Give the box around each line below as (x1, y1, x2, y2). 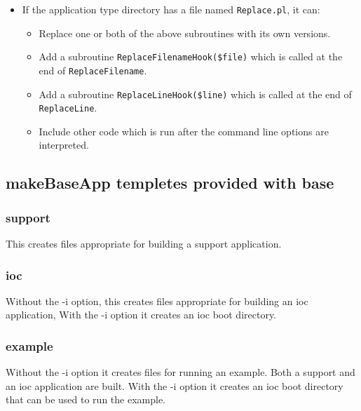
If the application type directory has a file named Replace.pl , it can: (22, 2, 320, 16)
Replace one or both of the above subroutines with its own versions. (39, 25, 331, 40)
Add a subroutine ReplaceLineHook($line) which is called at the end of (39, 86, 352, 101)
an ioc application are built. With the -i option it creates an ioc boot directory (6, 378, 343, 393)
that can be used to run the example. (6, 392, 166, 407)
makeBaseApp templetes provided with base (6, 172, 334, 194)
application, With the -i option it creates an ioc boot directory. (6, 307, 277, 322)
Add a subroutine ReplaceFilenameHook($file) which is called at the (39, 49, 343, 64)
